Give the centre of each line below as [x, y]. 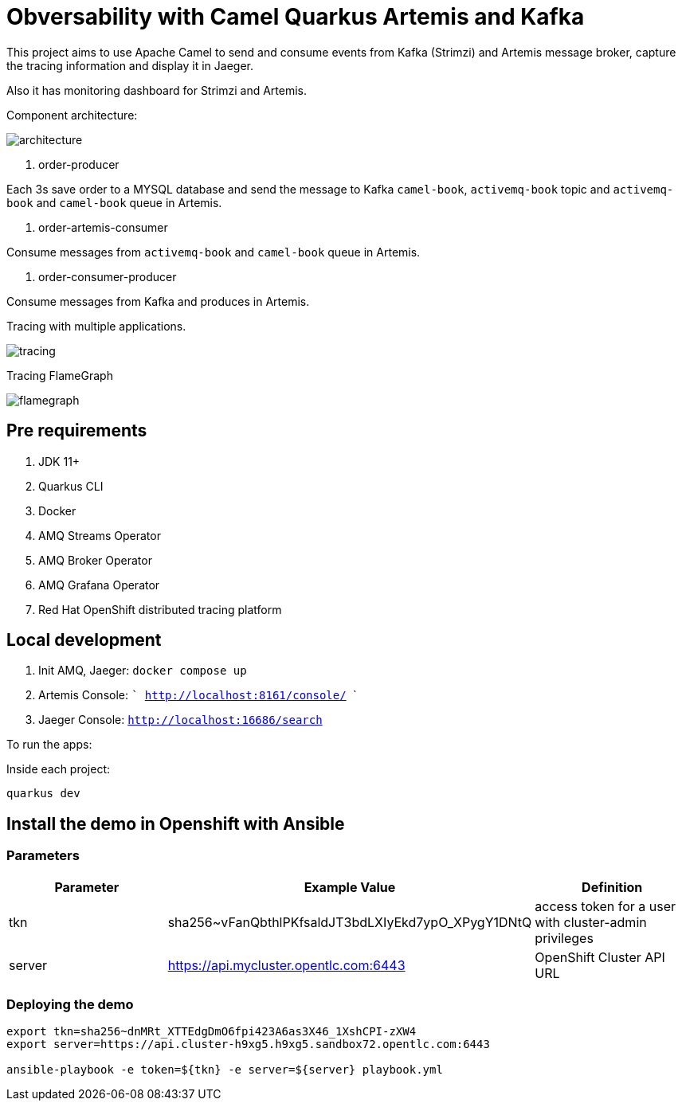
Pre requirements [77, 431]
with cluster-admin [591, 922]
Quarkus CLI [71, 486]
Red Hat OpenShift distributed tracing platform [160, 609]
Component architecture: [72, 115]
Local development [84, 640]
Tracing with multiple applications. [96, 326]
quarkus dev [43, 794]
